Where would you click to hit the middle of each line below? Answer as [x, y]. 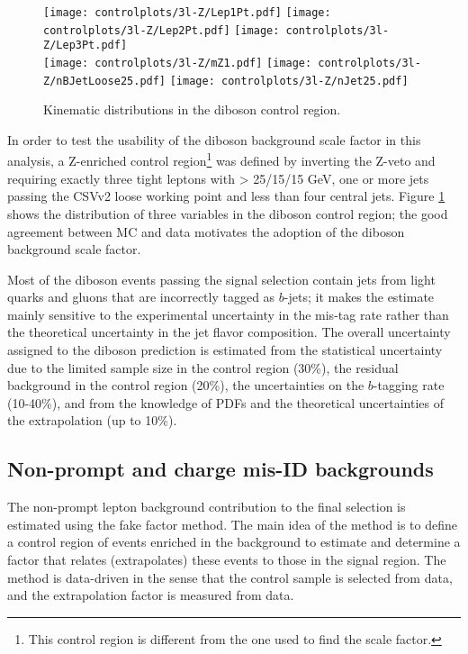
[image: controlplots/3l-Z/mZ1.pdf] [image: [178, 63]
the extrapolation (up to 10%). [92, 420]
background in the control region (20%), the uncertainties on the [186, 385]
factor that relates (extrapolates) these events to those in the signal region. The [227, 560]
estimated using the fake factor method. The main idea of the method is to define [232, 524]
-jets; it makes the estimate [359, 297]
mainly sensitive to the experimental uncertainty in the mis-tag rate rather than [228, 314]
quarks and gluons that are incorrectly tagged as [141, 297]
